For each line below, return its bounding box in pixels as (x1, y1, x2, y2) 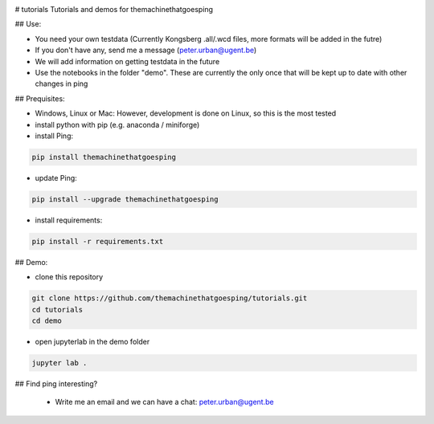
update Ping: (35, 173, 78, 182)
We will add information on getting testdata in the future (35, 56, 220, 66)
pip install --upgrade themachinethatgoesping (31, 194, 219, 204)
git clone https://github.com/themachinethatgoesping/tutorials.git (31, 294, 308, 303)
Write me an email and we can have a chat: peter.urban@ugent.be (55, 397, 274, 407)
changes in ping (35, 79, 88, 88)
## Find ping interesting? (14, 378, 98, 389)
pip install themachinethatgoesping (31, 153, 177, 161)
